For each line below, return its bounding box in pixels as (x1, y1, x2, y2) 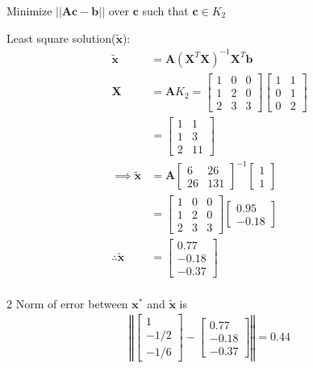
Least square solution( (6, 29, 116, 46)
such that (142, 2, 189, 19)
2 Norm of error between (6, 295, 128, 312)
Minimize (6, 2, 52, 19)
